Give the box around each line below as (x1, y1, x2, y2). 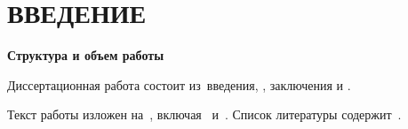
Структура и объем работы (7, 46, 164, 64)
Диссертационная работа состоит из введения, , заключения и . (7, 75, 351, 94)
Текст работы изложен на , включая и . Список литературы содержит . (7, 105, 402, 124)
